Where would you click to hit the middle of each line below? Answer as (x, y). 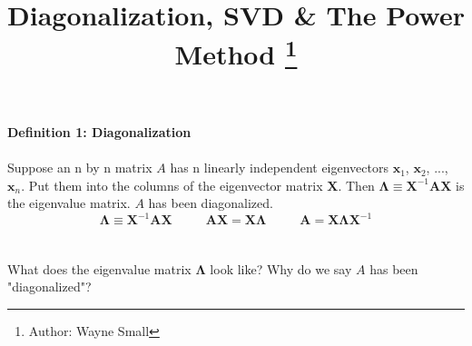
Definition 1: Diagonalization (99, 131)
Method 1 (236, 52)
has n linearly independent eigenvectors (279, 168)
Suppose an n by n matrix (80, 168)
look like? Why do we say (281, 268)
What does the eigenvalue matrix (99, 268)
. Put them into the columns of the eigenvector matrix (172, 185)
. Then (356, 185)
